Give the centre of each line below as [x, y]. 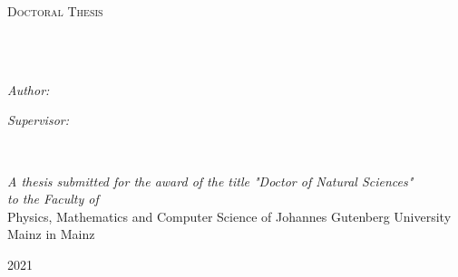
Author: [29, 89]
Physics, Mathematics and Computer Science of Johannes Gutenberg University [229, 216]
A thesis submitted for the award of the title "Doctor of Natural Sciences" [210, 181]
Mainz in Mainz [51, 234]
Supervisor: [38, 120]
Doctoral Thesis [55, 11]
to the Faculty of [53, 199]
